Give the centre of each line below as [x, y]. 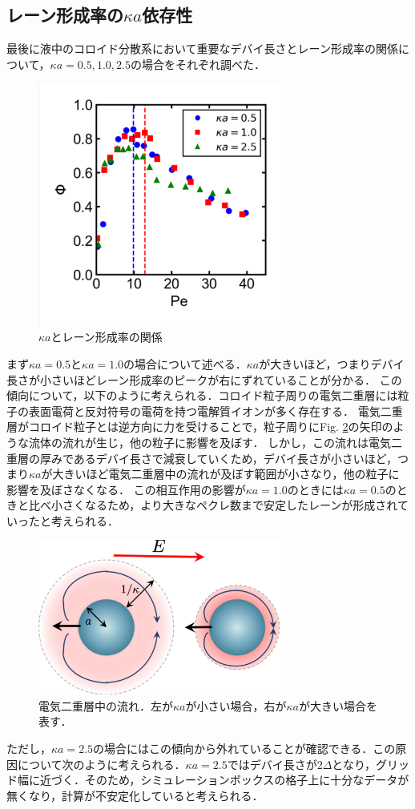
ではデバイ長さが [272, 764]
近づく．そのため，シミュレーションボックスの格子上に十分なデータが [224, 780]
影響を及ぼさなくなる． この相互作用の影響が [126, 489]
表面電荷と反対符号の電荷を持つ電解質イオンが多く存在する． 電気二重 [216, 411]
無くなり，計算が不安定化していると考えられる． [135, 795]
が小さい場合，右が [236, 705]
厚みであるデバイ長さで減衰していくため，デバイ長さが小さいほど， [219, 458]
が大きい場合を [338, 705]
